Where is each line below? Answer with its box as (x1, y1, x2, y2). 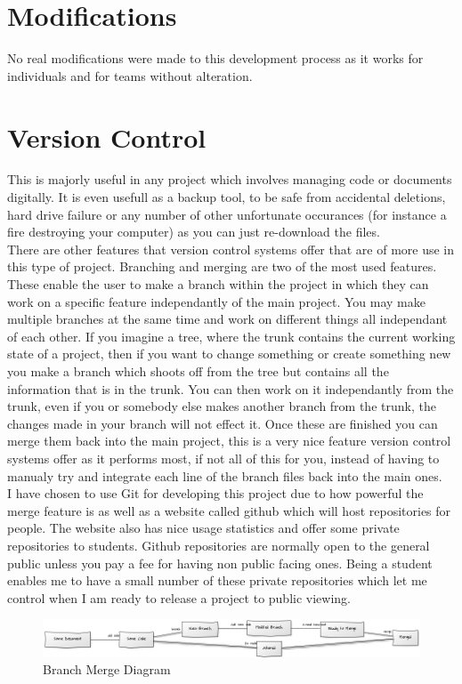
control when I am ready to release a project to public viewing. (7, 588, 351, 607)
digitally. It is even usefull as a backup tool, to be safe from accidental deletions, (7, 188, 446, 206)
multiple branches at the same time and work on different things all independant (7, 310, 448, 328)
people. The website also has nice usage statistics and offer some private (7, 519, 400, 537)
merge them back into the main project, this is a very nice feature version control (7, 431, 451, 450)
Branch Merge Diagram (43, 660, 171, 679)
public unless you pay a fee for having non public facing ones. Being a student (7, 553, 433, 572)
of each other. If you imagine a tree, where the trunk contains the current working (7, 326, 456, 345)
